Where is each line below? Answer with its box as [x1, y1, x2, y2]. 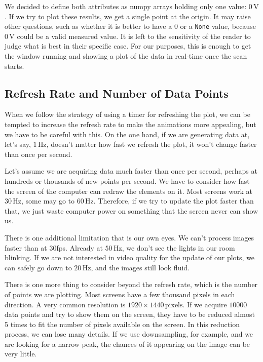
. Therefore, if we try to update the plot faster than [93, 195, 254, 206]
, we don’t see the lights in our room [122, 242, 235, 253]
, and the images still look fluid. [91, 262, 190, 272]
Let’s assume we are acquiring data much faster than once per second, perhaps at [5, 166, 257, 176]
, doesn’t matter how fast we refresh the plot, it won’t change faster [46, 139, 257, 149]
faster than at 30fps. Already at [5, 242, 103, 253]
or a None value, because [180, 21, 256, 31]
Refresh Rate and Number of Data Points [5, 85, 229, 101]
